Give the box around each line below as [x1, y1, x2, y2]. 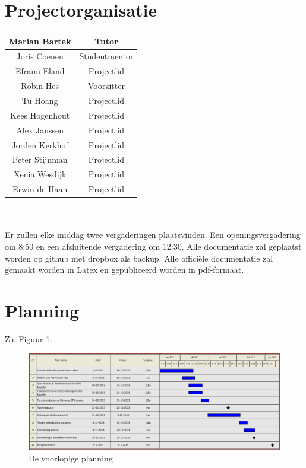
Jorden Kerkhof [11, 138, 68, 151]
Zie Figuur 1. [5, 332, 52, 345]
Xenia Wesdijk [14, 168, 67, 180]
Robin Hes [21, 79, 59, 92]
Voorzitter [87, 79, 125, 92]
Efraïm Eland [15, 65, 65, 77]
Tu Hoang [21, 94, 58, 106]
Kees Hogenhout [10, 109, 70, 121]
